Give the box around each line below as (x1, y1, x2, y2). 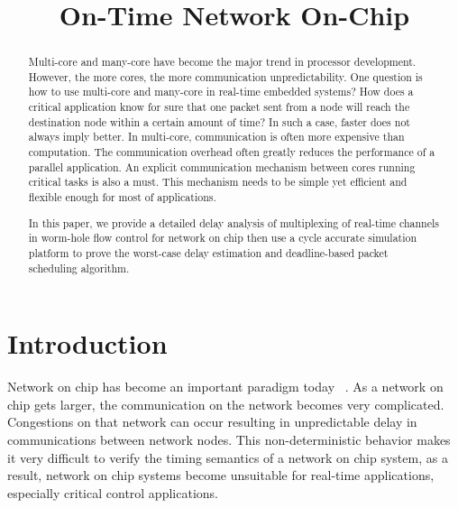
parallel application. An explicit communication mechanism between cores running (28, 159, 416, 174)
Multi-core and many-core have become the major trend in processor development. (28, 54, 417, 69)
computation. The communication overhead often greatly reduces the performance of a (28, 144, 435, 160)
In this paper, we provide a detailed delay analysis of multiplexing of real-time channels (28, 215, 439, 230)
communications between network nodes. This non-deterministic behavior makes (7, 429, 451, 448)
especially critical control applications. (7, 483, 218, 502)
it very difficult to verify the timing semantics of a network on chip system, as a (7, 448, 448, 466)
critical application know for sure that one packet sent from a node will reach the (28, 99, 410, 115)
